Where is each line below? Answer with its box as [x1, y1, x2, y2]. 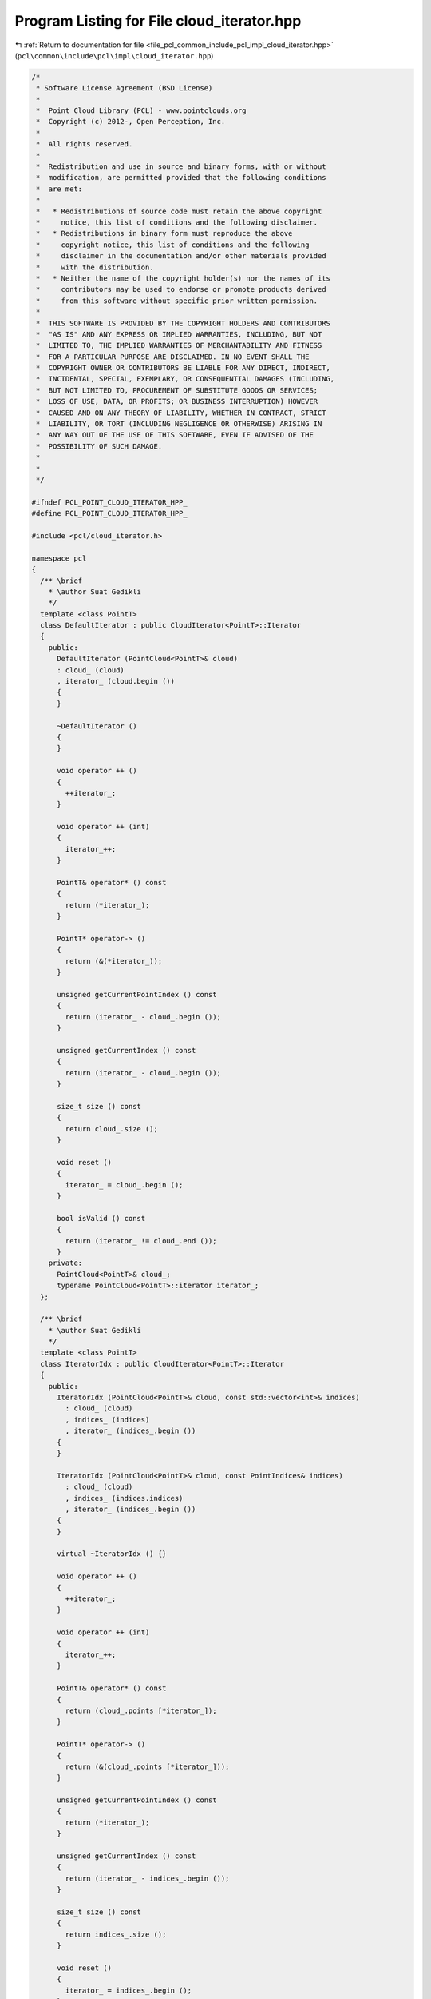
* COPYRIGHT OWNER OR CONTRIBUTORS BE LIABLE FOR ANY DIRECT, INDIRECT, [36, 364, 331, 373]
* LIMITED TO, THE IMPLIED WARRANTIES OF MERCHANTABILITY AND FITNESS [36, 341, 322, 350]
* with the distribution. [36, 262, 155, 272]
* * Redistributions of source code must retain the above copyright [36, 206, 322, 216]
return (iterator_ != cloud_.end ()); [65, 1236, 217, 1245]
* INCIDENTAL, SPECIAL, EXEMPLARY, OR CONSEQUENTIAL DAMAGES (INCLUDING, [36, 374, 335, 384]
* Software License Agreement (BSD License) [36, 84, 213, 93]
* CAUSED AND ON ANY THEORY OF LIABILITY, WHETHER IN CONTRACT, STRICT [36, 408, 326, 417]
